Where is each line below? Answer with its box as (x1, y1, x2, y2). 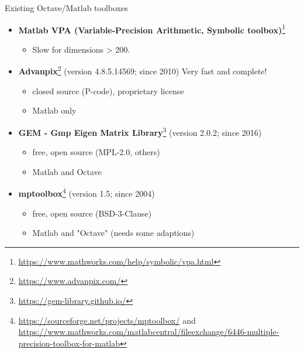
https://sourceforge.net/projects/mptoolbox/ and (18, 314, 196, 326)
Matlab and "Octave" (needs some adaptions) (32, 227, 195, 239)
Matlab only (32, 104, 77, 116)
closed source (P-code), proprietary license (32, 84, 184, 97)
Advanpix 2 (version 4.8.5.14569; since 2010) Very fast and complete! (18, 63, 267, 77)
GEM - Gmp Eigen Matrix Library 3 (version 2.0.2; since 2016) (18, 124, 262, 138)
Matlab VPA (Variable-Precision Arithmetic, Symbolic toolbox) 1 (18, 22, 286, 36)
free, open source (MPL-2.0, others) (32, 146, 160, 158)
